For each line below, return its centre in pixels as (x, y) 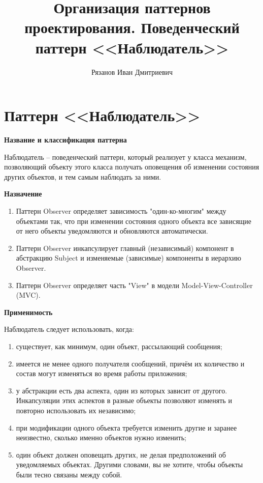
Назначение (23, 194)
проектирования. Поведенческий (132, 27)
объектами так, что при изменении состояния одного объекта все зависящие (134, 221)
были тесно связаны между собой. (69, 474)
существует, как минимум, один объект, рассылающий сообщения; (119, 346)
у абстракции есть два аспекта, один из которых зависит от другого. (122, 390)
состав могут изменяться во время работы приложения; (102, 373)
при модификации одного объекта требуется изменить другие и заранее (126, 427)
